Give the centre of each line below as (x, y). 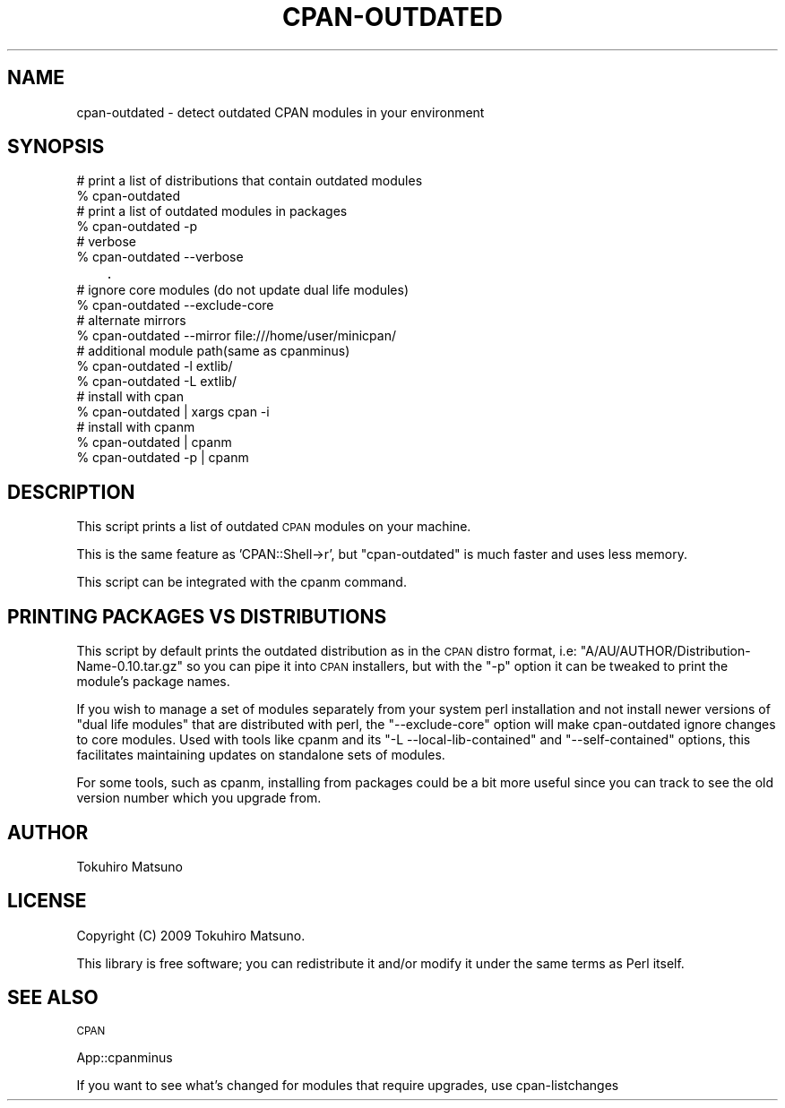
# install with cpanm (136, 427)
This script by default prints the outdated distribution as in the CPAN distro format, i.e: (327, 651)
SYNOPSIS (56, 147)
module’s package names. (153, 682)
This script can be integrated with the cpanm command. (242, 582)
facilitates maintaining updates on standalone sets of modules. (261, 755)
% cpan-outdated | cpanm (154, 442)
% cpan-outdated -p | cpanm (163, 458)
